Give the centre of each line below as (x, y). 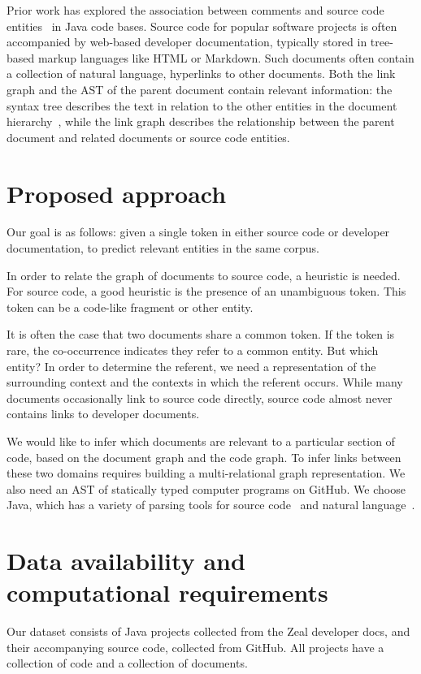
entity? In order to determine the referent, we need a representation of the (191, 366)
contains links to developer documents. (103, 414)
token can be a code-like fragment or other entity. (130, 307)
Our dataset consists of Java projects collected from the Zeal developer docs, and (208, 631)
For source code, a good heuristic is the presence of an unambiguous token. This (206, 291)
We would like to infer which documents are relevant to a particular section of (201, 441)
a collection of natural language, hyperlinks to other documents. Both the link (201, 73)
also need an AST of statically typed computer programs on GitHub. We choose (206, 488)
